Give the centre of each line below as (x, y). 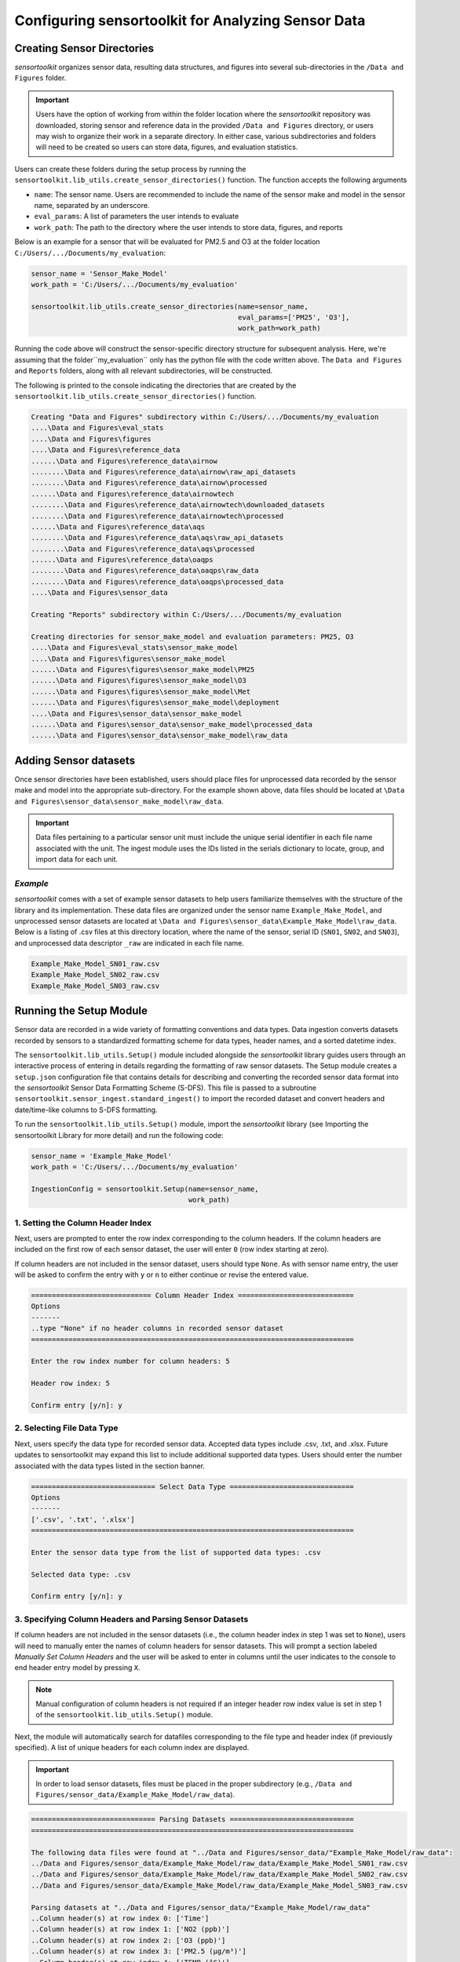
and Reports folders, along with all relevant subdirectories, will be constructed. (144, 371)
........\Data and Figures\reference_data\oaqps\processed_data (157, 582)
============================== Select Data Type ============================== (193, 1486)
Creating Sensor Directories (84, 48)
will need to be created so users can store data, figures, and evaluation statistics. (167, 147)
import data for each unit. (77, 859)
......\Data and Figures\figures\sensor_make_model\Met (141, 691)
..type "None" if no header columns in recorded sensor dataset (157, 1329)
